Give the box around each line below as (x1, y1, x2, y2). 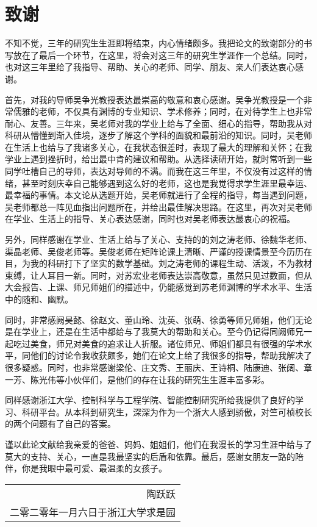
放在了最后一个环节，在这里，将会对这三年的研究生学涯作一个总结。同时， (13, 48, 312, 61)
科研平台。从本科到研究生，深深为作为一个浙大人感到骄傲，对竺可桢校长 (21, 405, 312, 418)
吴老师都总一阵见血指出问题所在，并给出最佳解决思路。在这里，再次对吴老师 (5, 200, 312, 213)
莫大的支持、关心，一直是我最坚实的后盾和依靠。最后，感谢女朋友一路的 (5, 450, 295, 462)
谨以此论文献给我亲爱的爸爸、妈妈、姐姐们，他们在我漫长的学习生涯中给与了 (5, 437, 312, 450)
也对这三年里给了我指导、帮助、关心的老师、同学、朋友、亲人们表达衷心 (5, 60, 295, 73)
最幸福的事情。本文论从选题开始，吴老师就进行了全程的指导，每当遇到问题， (5, 188, 312, 201)
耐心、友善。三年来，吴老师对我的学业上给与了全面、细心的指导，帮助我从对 (5, 117, 312, 129)
